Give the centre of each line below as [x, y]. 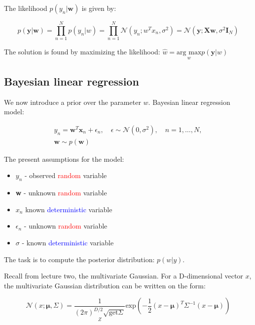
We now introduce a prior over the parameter [73, 102]
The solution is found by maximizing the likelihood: [82, 52]
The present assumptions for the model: [64, 159]
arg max [189, 53]
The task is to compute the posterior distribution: [79, 259]
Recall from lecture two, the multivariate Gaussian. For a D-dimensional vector [124, 276]
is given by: [99, 8]
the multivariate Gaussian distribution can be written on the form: [105, 285]
